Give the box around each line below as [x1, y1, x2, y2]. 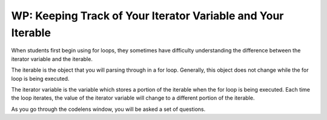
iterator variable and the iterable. [11, 55, 93, 63]
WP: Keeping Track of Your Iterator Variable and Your [11, 9, 284, 22]
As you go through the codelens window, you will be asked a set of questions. [11, 106, 206, 113]
